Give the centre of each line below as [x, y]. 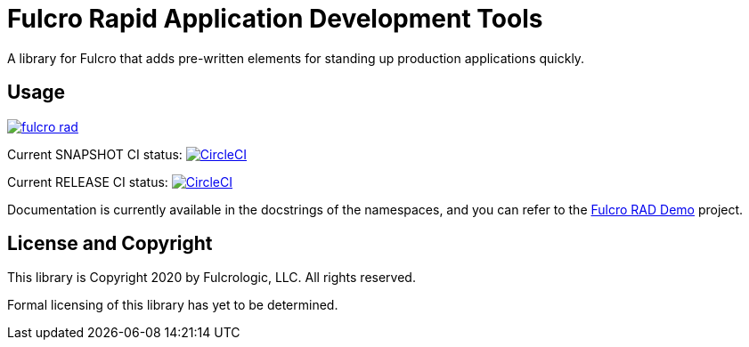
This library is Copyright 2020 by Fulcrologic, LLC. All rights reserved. [212, 278]
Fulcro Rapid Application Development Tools [275, 19]
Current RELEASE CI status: [88, 182]
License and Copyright [110, 244]
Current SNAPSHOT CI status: [95, 154]
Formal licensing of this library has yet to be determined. [173, 305]
